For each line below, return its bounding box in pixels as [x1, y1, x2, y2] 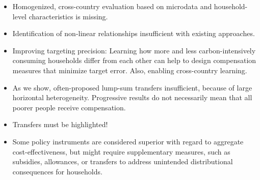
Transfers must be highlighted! [12, 119, 108, 130]
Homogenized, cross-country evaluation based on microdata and [12, 1, 212, 11]
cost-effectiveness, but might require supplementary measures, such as [12, 146, 230, 157]
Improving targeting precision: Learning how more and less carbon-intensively [12, 45, 256, 55]
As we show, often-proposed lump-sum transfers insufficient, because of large [12, 82, 252, 93]
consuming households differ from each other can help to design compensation [12, 55, 256, 66]
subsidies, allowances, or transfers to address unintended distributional [12, 156, 233, 167]
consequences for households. [12, 166, 102, 176]
